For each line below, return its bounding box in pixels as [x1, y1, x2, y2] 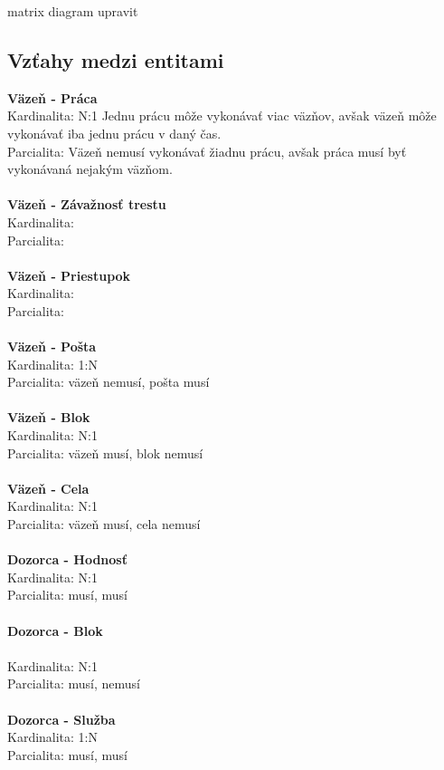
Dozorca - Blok [7, 621, 103, 640]
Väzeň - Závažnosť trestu [7, 195, 166, 214]
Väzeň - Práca [7, 88, 98, 107]
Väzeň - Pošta [7, 337, 97, 356]
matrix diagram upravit [7, 2, 138, 20]
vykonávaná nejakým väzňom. [7, 159, 173, 178]
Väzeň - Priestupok [7, 265, 131, 284]
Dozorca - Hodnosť [7, 550, 128, 569]
